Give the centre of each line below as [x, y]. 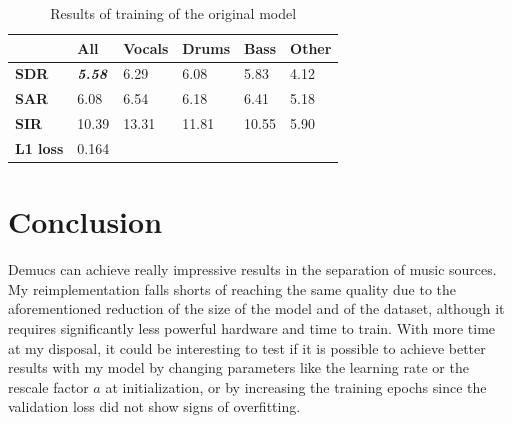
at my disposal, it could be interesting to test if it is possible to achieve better [247, 347]
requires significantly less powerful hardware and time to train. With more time [252, 327]
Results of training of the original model [173, 13]
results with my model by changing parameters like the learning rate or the [238, 367]
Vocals [146, 47]
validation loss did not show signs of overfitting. [154, 406]
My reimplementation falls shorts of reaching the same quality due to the [232, 288]
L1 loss [39, 147]
